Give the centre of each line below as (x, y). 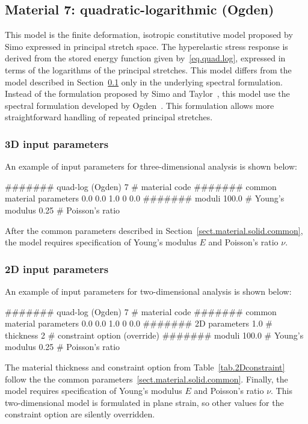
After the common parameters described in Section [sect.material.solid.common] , (154, 230)
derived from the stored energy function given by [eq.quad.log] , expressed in (145, 58)
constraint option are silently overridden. (80, 414)
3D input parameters (57, 143)
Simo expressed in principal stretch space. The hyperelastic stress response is (146, 46)
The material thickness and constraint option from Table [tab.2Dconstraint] (145, 367)
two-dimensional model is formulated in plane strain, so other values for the (144, 402)
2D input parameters (57, 269)
